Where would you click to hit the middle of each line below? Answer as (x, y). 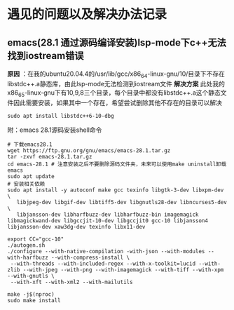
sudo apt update (31, 176)
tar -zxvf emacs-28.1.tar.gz (50, 156)
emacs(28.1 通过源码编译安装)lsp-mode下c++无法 (117, 42)
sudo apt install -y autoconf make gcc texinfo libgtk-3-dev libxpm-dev (116, 190)
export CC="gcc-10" (36, 239)
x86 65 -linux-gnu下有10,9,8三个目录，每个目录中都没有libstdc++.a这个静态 (114, 93)
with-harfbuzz (28, 257)
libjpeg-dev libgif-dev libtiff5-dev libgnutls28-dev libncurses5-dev (122, 202)
